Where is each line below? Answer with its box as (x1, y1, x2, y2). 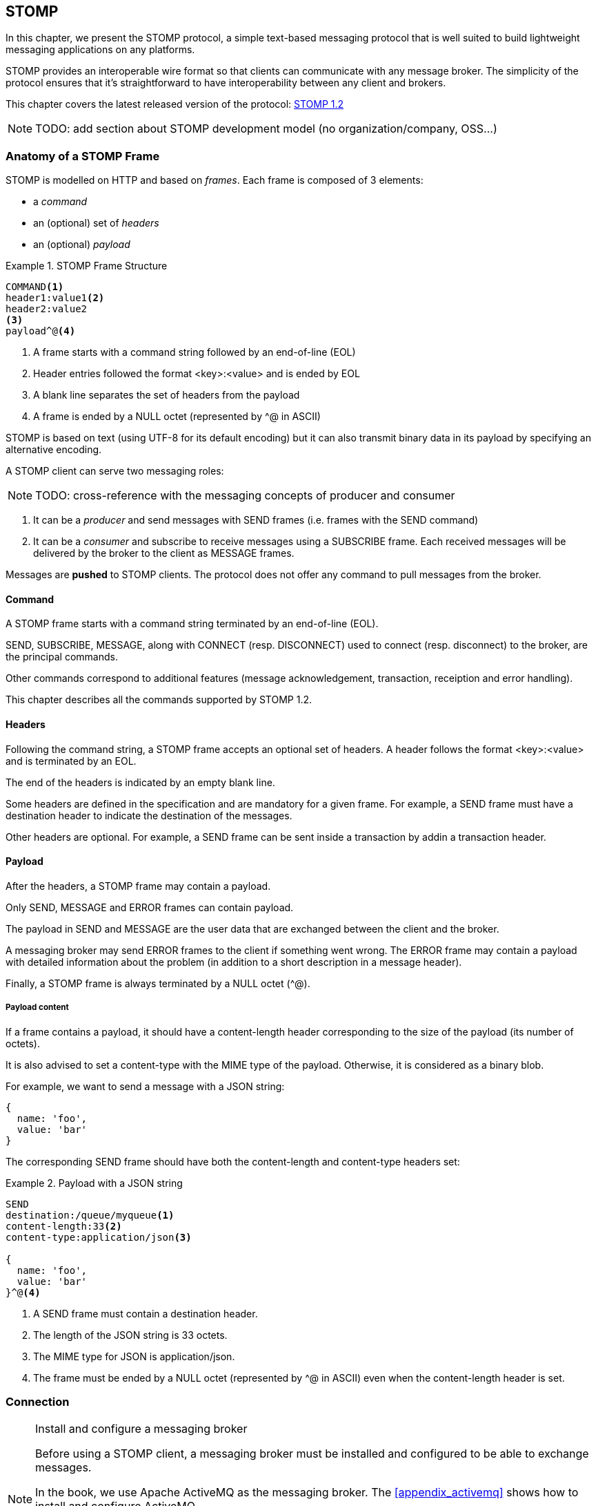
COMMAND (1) (6, 281, 64, 293)
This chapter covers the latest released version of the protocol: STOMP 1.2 (6, 98, 344, 111)
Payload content (6, 1002, 69, 1013)
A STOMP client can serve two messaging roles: (6, 465, 224, 477)
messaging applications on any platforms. (6, 44, 195, 56)
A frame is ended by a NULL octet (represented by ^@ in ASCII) (33, 410, 321, 423)
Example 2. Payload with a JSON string (6, 1176, 183, 1189)
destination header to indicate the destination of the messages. (6, 809, 292, 821)
